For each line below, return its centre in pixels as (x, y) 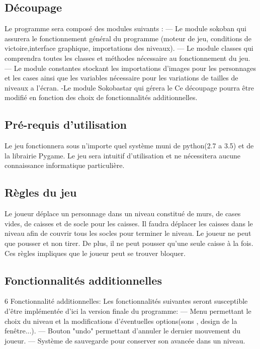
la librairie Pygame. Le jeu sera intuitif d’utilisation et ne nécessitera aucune (123, 155)
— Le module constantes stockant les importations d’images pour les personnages (130, 68)
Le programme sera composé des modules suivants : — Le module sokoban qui (125, 28)
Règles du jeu (41, 192)
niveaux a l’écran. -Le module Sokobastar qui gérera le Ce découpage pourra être (129, 87)
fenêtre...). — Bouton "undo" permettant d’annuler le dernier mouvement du (123, 331)
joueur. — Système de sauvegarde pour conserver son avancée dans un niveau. (125, 340)
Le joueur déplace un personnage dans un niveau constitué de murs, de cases (123, 213)
